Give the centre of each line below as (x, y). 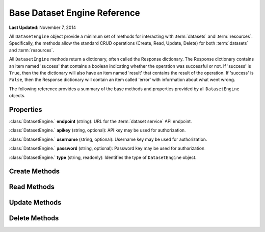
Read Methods (32, 187)
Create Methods (34, 171)
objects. (17, 96)
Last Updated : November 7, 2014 (42, 27)
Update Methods (35, 203)
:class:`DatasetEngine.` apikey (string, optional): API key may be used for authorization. (97, 130)
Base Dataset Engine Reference (75, 13)
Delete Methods (34, 218)
